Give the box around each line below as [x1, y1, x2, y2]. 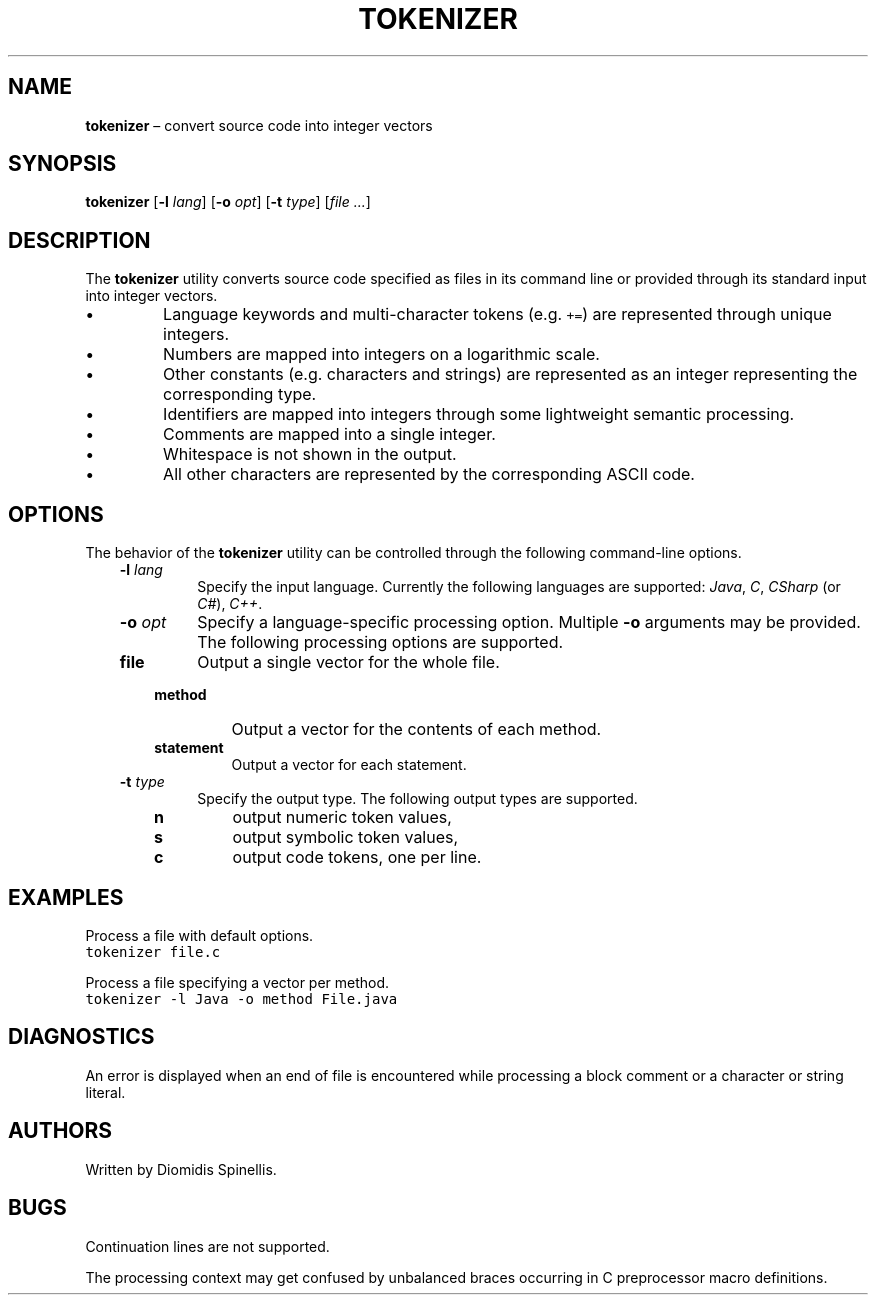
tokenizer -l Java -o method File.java [85, 990, 398, 1007]
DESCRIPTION [8, 227, 151, 253]
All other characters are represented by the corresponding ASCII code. [163, 464, 695, 485]
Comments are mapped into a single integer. [163, 424, 496, 445]
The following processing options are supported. [197, 632, 564, 653]
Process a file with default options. [85, 926, 314, 944]
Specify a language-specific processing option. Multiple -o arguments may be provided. [197, 612, 861, 633]
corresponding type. [163, 384, 317, 405]
